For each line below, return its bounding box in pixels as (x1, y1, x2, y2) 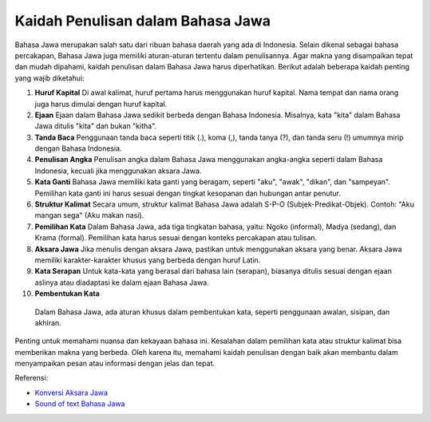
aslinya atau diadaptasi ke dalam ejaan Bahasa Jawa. (34, 278, 209, 287)
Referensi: (14, 373, 49, 383)
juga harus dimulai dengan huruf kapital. (34, 99, 168, 108)
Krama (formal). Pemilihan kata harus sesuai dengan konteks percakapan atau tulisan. (34, 233, 318, 243)
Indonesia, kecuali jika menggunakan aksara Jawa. (34, 166, 202, 176)
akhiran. (34, 317, 61, 327)
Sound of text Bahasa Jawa (34, 399, 125, 408)
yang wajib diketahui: (14, 73, 85, 83)
